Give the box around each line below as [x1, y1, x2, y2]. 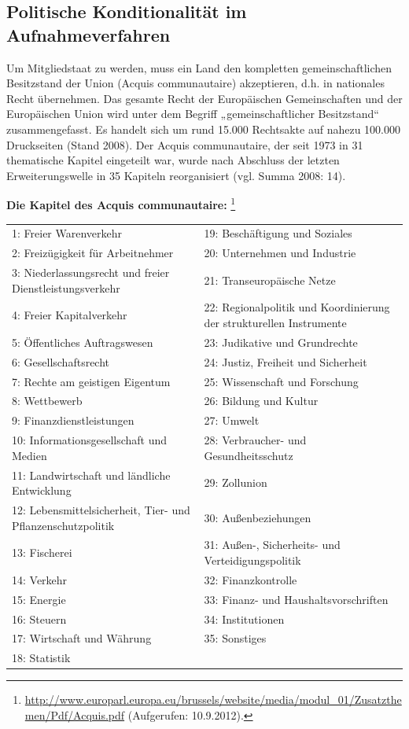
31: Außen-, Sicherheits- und [204, 536, 341, 553]
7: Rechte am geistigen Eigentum [12, 373, 171, 389]
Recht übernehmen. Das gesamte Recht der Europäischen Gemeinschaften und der [6, 90, 403, 106]
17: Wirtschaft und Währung [12, 630, 152, 646]
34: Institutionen [204, 610, 285, 627]
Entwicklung [12, 482, 72, 499]
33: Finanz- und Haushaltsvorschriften [204, 591, 389, 607]
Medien [12, 447, 47, 463]
